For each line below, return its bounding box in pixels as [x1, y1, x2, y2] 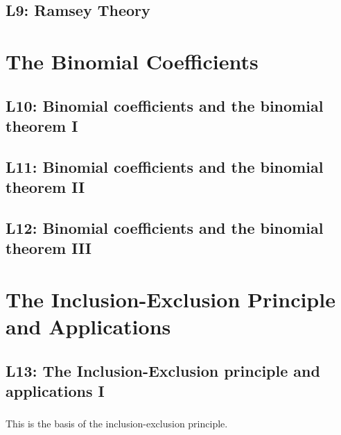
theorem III [6, 237, 91, 259]
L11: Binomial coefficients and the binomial [6, 155, 324, 177]
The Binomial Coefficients [6, 46, 259, 75]
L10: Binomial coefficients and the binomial [6, 94, 324, 116]
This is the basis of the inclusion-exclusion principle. [6, 416, 228, 431]
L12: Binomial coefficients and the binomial [6, 216, 324, 238]
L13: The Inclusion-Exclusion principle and [6, 359, 320, 381]
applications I [6, 380, 105, 402]
